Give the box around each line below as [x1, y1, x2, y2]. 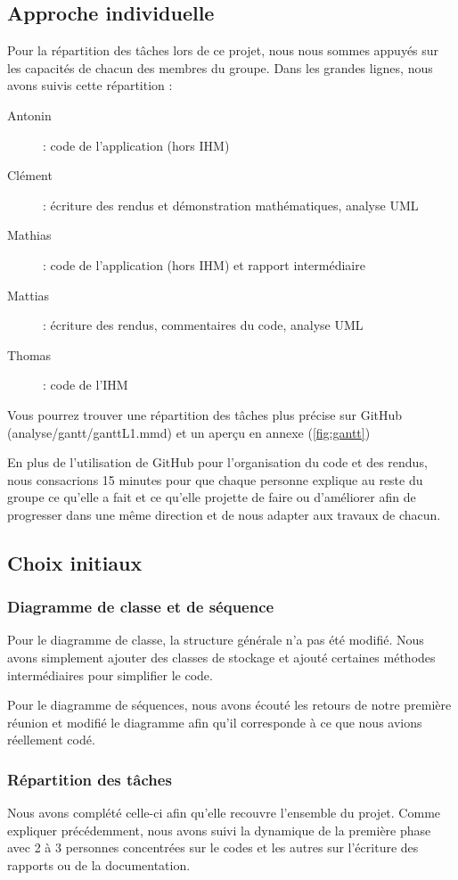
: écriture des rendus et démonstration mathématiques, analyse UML [43, 195, 419, 214]
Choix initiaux [7, 548, 143, 576]
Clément [7, 166, 53, 185]
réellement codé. [7, 730, 95, 749]
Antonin [7, 105, 52, 124]
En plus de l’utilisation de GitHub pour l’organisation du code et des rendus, [7, 453, 428, 472]
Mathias [7, 226, 52, 244]
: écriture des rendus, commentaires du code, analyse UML [43, 316, 364, 334]
